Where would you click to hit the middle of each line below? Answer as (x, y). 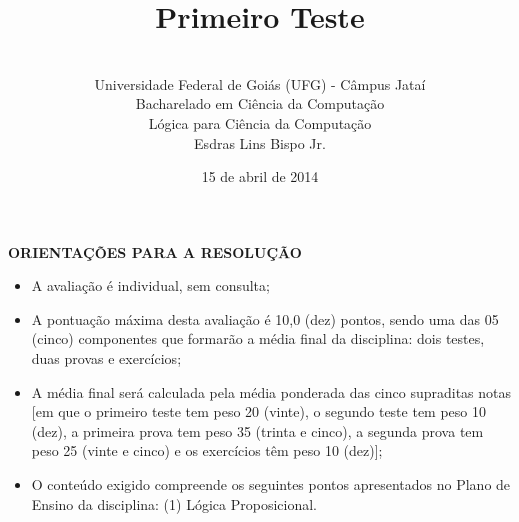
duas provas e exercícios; (106, 358)
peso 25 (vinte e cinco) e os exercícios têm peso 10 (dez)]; (207, 450)
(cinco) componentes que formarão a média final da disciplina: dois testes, (258, 338)
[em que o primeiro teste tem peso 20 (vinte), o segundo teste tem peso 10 (258, 411)
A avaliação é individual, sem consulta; (150, 285)
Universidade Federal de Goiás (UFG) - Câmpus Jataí (260, 83)
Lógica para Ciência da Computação (260, 122)
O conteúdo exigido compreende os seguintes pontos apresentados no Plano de (271, 484)
